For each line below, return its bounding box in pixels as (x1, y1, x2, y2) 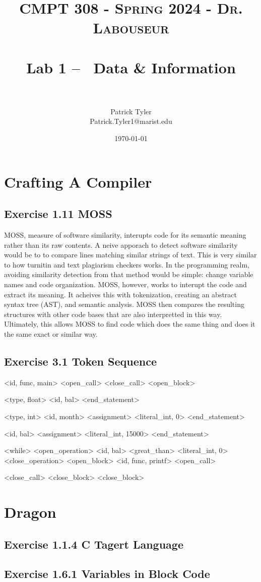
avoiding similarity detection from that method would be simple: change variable (4, 269, 253, 280)
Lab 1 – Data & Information (26, 57, 236, 77)
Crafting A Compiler (4, 171, 152, 192)
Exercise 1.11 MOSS (4, 206, 112, 221)
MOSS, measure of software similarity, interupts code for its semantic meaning (4, 230, 246, 240)
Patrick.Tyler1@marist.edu (90, 116, 172, 126)
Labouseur (93, 17, 169, 38)
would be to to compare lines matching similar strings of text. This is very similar (4, 249, 257, 260)
